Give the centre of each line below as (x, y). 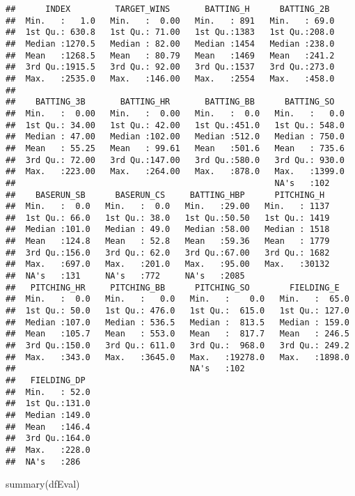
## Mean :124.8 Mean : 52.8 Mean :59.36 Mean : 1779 (168, 241)
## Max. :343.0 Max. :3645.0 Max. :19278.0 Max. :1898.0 (177, 357)
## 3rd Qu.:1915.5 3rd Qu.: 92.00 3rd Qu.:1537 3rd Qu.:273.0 (170, 67)
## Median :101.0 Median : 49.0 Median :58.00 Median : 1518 (168, 230)
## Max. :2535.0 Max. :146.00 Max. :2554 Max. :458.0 (170, 78)
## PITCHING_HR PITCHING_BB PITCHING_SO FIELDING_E (173, 287)
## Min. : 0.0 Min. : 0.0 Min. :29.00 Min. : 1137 (168, 207)
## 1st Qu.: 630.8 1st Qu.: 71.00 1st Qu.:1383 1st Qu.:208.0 (170, 32)
